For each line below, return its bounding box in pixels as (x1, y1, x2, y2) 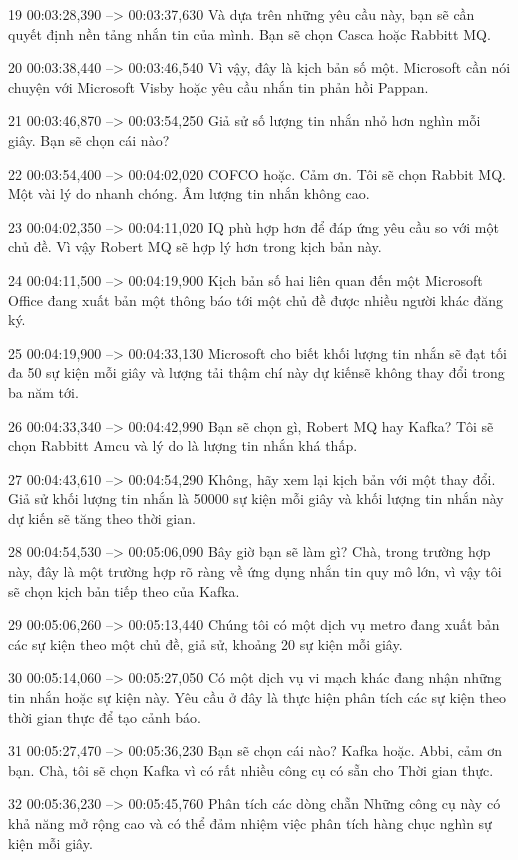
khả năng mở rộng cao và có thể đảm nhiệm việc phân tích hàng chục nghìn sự (8, 813, 492, 833)
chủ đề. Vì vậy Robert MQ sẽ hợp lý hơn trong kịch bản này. (8, 236, 382, 257)
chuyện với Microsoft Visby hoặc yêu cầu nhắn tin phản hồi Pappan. (8, 76, 429, 97)
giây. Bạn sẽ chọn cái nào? (8, 129, 170, 150)
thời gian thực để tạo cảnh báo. (8, 706, 201, 727)
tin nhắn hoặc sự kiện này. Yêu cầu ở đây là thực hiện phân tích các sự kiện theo (8, 687, 506, 708)
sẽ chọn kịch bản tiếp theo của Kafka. (8, 580, 240, 601)
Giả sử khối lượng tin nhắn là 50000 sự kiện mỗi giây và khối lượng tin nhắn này (8, 488, 504, 509)
